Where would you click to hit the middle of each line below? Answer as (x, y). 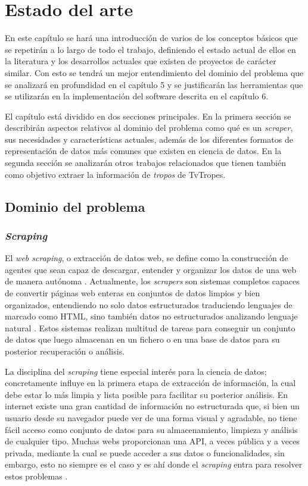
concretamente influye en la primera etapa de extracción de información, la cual (150, 383)
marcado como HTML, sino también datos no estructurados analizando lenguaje (151, 316)
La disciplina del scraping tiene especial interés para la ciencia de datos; (136, 371)
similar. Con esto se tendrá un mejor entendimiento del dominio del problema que (154, 72)
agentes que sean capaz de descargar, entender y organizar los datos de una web (151, 269)
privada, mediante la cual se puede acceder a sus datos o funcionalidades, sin (145, 452)
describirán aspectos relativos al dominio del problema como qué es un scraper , (149, 128)
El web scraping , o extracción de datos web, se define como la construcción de (147, 258)
